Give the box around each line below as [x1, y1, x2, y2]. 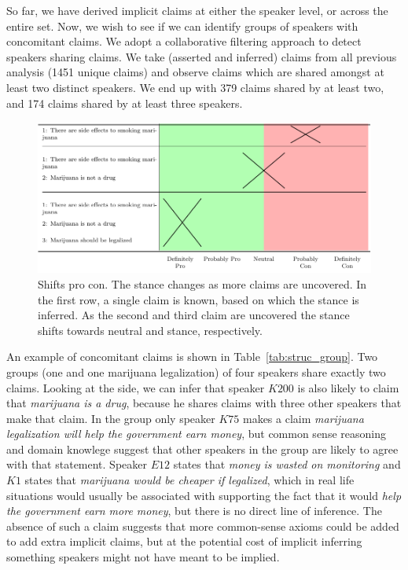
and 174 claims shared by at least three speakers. [6, 94, 243, 111]
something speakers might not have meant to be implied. [6, 549, 280, 565]
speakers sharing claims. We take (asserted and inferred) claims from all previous [6, 48, 397, 64]
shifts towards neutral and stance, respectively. [38, 322, 263, 338]
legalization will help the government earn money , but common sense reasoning [6, 425, 386, 442]
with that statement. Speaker [6, 456, 148, 473]
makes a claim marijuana [242, 410, 364, 426]
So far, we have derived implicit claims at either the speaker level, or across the [6, 2, 388, 18]
